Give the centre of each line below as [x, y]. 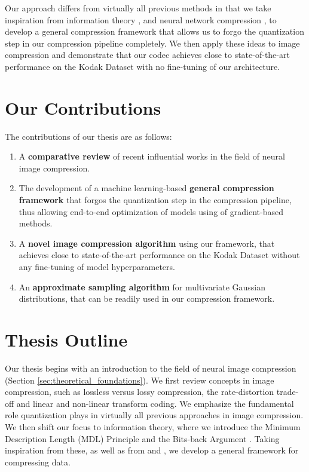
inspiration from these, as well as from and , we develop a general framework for [152, 450]
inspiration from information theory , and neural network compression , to [141, 19]
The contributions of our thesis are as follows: [88, 136]
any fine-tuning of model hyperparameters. [97, 267]
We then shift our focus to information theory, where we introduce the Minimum [153, 426]
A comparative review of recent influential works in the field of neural [152, 156]
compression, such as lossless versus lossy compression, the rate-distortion [140, 392]
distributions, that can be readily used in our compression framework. [147, 298]
